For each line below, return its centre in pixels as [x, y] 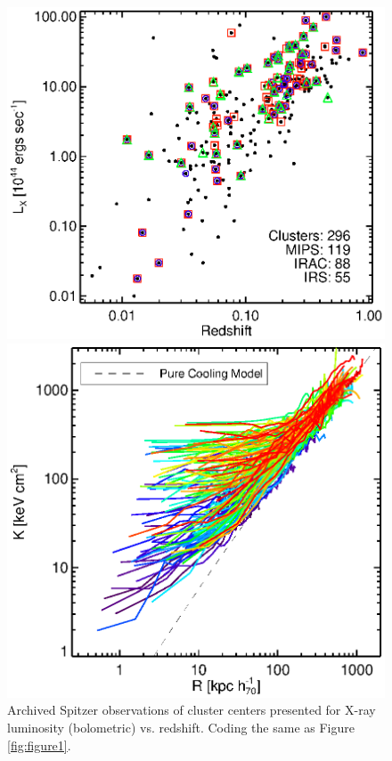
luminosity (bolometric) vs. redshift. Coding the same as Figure [181, 727]
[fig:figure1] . [39, 745]
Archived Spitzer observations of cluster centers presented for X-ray [192, 710]
